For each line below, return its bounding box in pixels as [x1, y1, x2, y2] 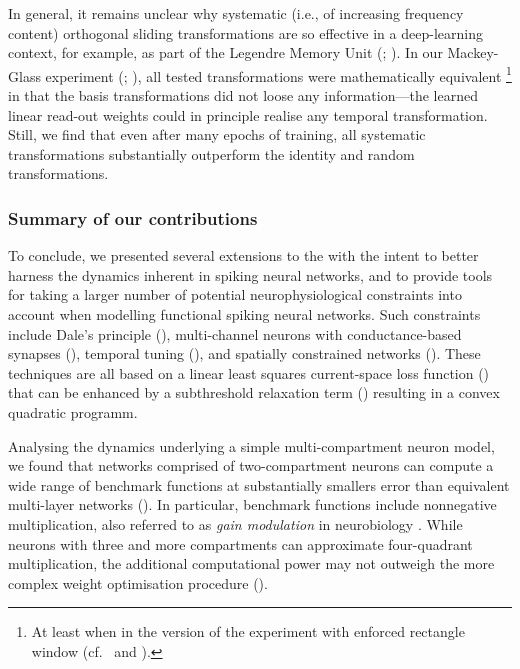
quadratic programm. [8, 401, 138, 422]
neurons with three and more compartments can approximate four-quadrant [8, 533, 473, 554]
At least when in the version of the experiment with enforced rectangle [31, 621, 465, 642]
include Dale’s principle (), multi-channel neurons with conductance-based [8, 323, 462, 344]
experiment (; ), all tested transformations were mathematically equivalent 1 [45, 62, 512, 86]
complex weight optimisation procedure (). [8, 572, 268, 593]
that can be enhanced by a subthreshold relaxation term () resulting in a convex [8, 382, 500, 403]
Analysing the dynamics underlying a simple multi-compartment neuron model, [8, 435, 495, 456]
